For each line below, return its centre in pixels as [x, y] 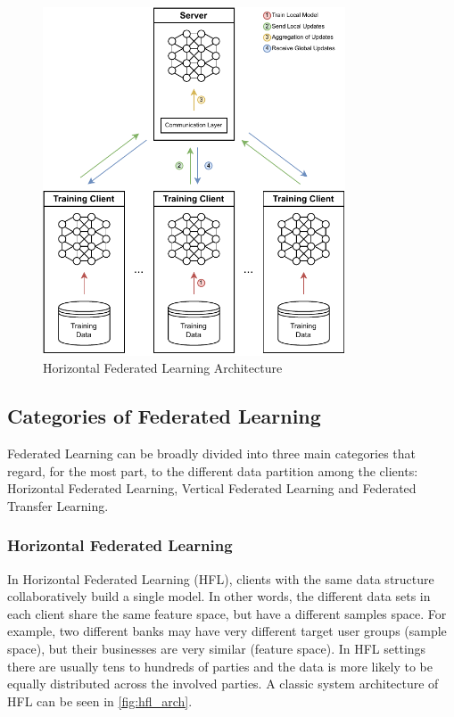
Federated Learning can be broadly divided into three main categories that [212, 453]
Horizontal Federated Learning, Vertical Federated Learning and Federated [212, 488]
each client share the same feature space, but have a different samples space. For [227, 613]
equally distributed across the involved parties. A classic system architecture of [223, 684]
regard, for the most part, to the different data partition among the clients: [213, 470]
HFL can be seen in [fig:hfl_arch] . [100, 701]
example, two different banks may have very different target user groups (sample [227, 631]
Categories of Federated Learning [164, 416]
